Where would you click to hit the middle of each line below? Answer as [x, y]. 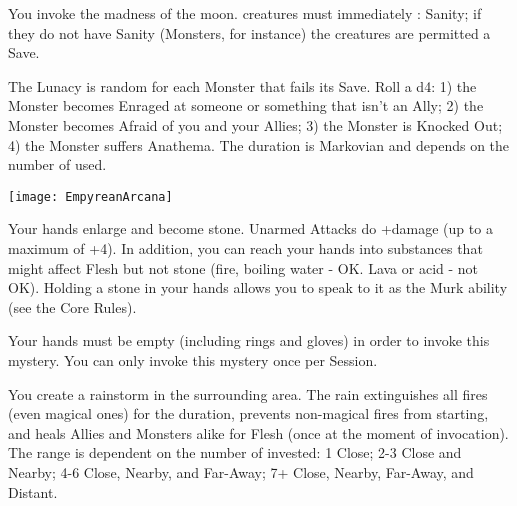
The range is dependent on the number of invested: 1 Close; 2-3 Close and [235, 452]
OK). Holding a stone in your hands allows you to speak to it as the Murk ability [258, 287]
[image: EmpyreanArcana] [90, 196]
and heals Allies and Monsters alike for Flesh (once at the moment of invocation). [258, 432]
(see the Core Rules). [72, 306]
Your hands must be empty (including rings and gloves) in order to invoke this [249, 340]
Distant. [33, 491]
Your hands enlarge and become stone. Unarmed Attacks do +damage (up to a [250, 228]
